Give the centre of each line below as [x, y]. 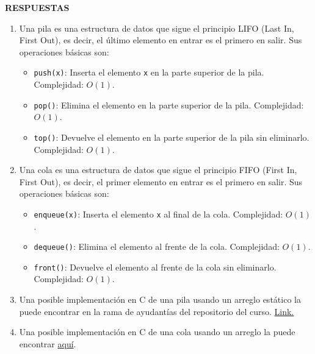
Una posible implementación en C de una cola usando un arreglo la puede [157, 332]
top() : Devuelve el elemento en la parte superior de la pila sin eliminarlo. [172, 137]
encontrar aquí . [48, 343]
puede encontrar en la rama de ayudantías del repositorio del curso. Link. [157, 311]
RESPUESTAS [37, 7]
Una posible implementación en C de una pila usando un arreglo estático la [160, 299]
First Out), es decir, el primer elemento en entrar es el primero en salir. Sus [161, 181]
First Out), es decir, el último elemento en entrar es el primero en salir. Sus [161, 40]
